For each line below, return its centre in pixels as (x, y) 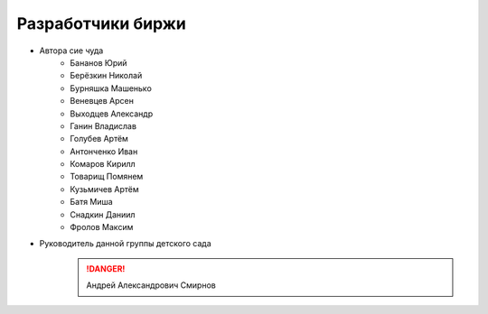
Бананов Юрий (99, 62)
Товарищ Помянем (107, 177)
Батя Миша (91, 202)
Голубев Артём (99, 139)
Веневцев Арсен (102, 101)
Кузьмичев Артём (104, 189)
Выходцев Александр (112, 114)
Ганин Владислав (103, 125)
